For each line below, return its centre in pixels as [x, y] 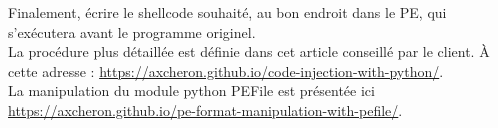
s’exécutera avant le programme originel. [132, 31]
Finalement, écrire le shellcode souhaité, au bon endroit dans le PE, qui [227, 12]
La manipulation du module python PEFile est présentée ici [191, 90]
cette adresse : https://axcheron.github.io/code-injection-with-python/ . [226, 70]
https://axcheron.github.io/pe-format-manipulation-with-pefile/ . [205, 109]
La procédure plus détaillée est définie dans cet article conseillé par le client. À [249, 51]
